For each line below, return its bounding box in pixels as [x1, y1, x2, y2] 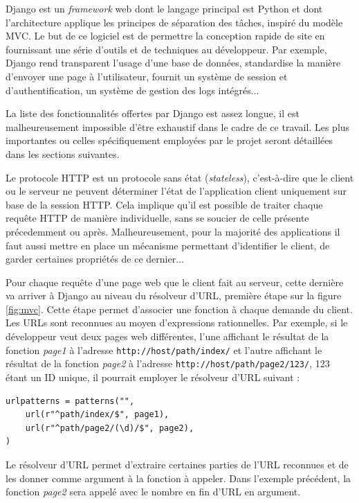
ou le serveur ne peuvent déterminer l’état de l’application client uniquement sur [6, 184, 347, 198]
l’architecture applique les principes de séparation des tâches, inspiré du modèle [6, 15, 343, 29]
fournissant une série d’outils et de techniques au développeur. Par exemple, [6, 42, 327, 56]
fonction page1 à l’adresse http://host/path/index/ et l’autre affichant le [6, 342, 322, 357]
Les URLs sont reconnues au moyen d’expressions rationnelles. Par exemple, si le [6, 315, 348, 330]
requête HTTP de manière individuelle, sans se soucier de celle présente [6, 211, 309, 225]
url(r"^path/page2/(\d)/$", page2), [25, 423, 194, 433]
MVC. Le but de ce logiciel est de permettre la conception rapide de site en [6, 28, 325, 43]
